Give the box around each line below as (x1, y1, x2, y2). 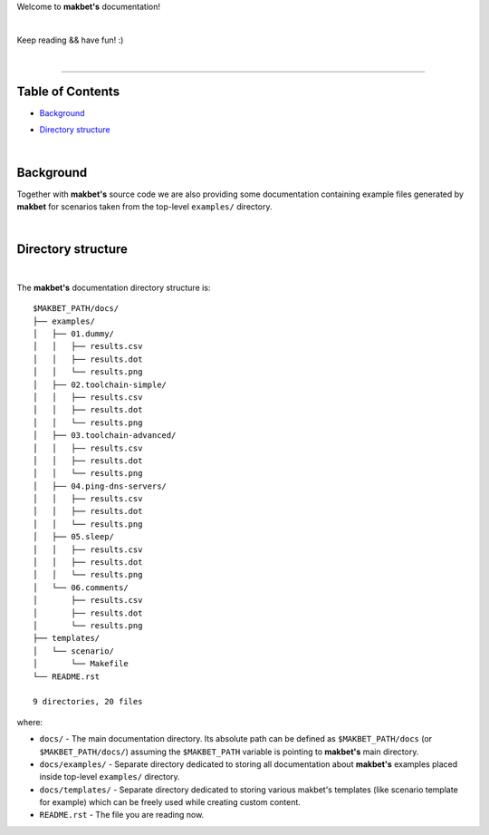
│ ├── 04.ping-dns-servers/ (33, 481, 168, 491)
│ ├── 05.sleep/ (33, 531, 115, 542)
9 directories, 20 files (33, 696, 143, 707)
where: (16, 716, 43, 727)
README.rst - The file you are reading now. (39, 810, 205, 820)
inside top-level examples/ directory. (39, 772, 180, 782)
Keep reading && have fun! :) (16, 34, 124, 45)
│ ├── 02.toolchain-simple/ (33, 379, 168, 390)
